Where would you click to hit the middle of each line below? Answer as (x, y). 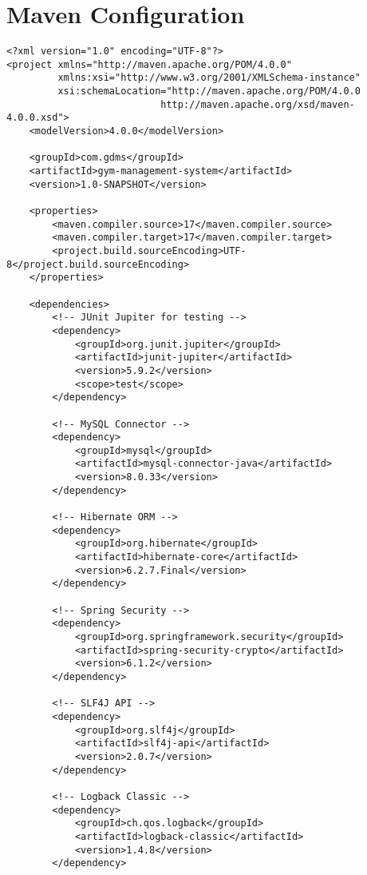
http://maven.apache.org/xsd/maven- (258, 104)
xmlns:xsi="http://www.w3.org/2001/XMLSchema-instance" (209, 78)
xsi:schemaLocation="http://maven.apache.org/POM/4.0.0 (209, 91)
